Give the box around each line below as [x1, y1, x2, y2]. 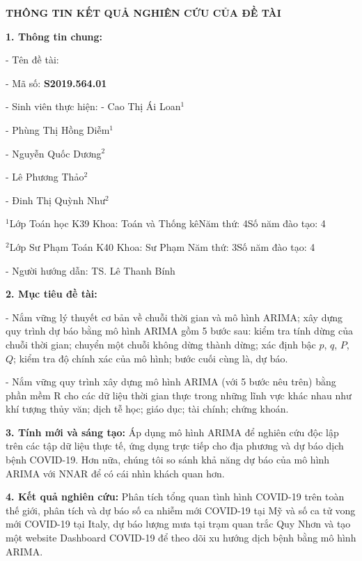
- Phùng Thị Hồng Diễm [6, 122, 110, 137]
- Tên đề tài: [6, 52, 59, 67]
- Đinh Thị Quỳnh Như [6, 192, 105, 207]
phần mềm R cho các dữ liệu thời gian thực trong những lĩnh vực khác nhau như [6, 387, 352, 402]
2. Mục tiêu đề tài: [6, 286, 97, 301]
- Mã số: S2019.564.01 [6, 75, 107, 90]
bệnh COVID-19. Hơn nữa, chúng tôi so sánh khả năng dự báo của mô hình [6, 452, 330, 467]
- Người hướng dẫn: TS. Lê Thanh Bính [6, 263, 175, 277]
